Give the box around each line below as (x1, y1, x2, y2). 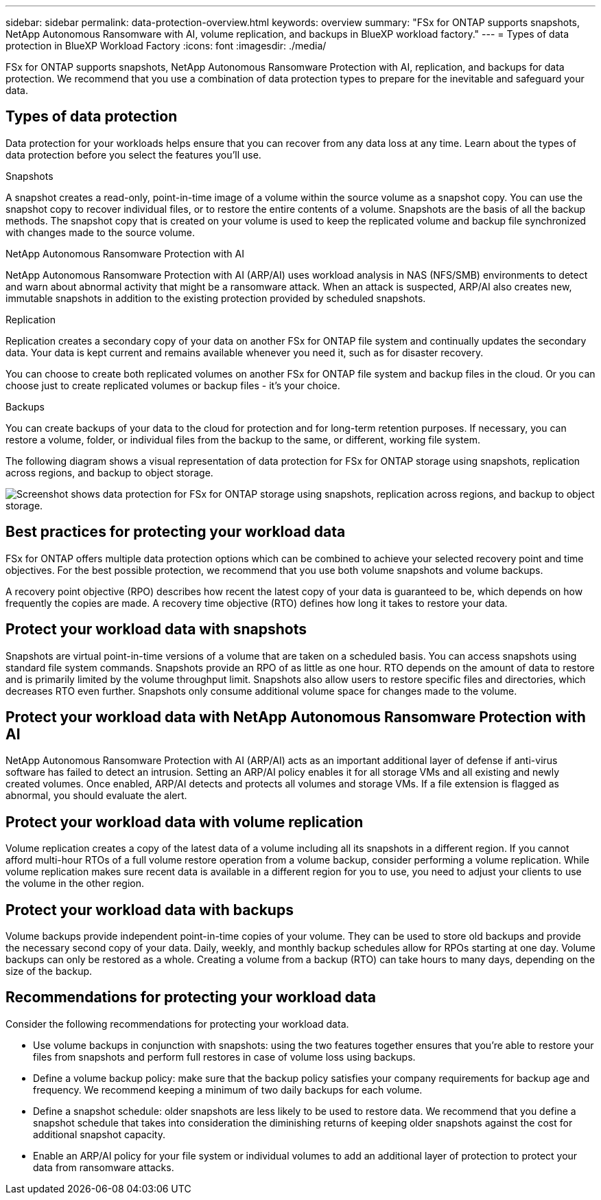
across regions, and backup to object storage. (5, 466, 213, 478)
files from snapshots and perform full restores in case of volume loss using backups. (33, 1050, 416, 1063)
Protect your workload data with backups (5, 901, 294, 919)
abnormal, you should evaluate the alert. (5, 789, 187, 802)
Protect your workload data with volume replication (5, 813, 364, 831)
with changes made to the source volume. (5, 226, 195, 238)
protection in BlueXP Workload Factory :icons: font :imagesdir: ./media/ (5, 40, 327, 51)
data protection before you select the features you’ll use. (5, 148, 261, 161)
